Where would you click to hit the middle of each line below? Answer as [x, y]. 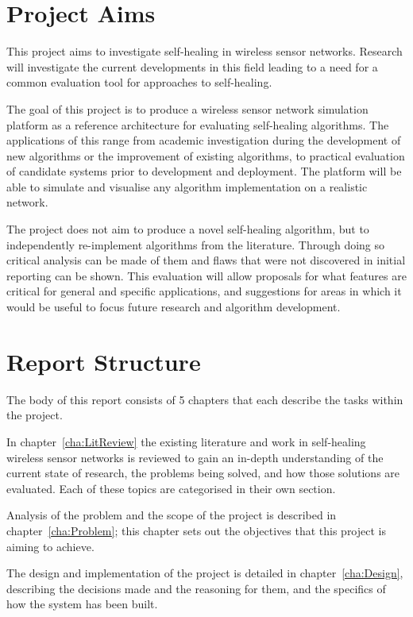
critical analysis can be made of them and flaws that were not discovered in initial [206, 260]
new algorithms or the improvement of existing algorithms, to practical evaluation [206, 155]
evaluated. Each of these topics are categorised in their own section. [171, 488]
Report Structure [104, 361]
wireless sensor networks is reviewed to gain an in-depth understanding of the [195, 457]
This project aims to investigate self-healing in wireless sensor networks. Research [205, 51]
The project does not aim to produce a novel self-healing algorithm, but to [188, 229]
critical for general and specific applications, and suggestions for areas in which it [204, 291]
